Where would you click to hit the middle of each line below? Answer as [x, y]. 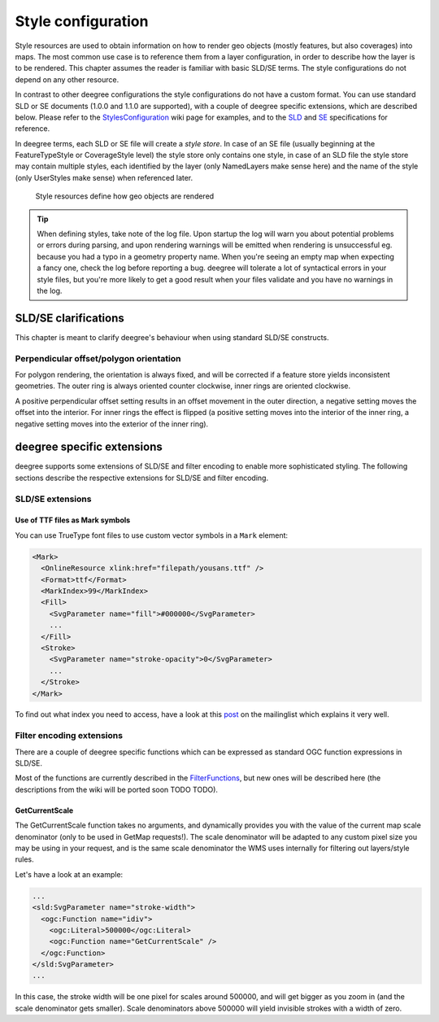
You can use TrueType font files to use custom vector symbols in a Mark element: [152, 535]
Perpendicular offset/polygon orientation [98, 358]
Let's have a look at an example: [69, 874]
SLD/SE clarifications [70, 318]
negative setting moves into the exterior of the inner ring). [112, 424]
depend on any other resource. [67, 79]
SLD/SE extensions [53, 499]
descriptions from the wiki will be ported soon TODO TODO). [117, 789]
